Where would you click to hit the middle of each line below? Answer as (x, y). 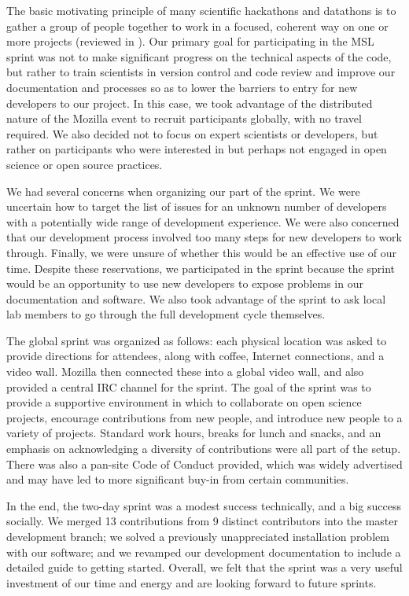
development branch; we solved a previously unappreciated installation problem (198, 536)
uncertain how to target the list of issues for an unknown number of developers (197, 206)
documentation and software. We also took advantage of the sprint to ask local (196, 298)
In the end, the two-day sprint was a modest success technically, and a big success (204, 505)
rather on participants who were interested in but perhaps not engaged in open (197, 149)
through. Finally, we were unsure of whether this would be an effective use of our (202, 252)
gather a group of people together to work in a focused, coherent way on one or (197, 26)
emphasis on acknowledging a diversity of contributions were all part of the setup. (204, 449)
